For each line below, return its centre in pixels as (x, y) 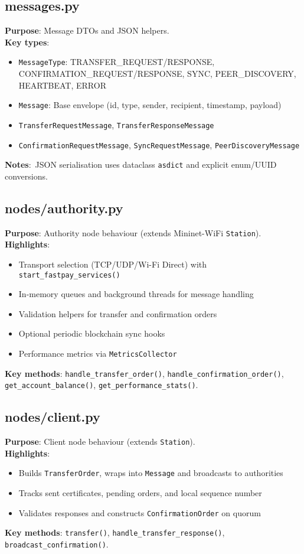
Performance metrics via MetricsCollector (98, 353)
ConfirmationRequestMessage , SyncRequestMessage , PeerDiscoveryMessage (159, 144)
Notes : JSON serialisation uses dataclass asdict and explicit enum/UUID (141, 164)
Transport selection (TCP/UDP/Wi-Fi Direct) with (113, 264)
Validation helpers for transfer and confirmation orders (118, 313)
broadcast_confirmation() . (57, 544)
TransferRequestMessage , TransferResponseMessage (116, 124)
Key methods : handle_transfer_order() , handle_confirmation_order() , (144, 373)
